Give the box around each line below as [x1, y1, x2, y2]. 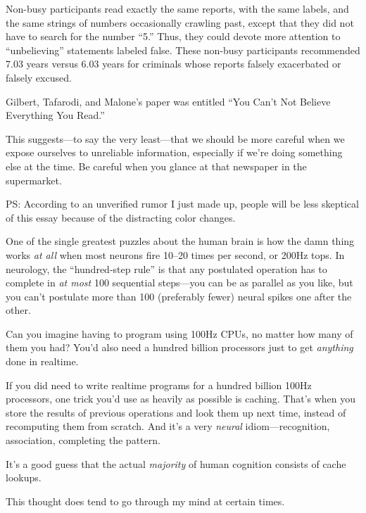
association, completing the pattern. [6, 433, 160, 448]
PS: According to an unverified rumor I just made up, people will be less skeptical [6, 196, 359, 211]
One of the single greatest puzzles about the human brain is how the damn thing [6, 234, 355, 248]
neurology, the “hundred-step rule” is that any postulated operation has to [6, 261, 327, 276]
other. [6, 303, 31, 317]
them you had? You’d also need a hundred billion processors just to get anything [6, 340, 353, 355]
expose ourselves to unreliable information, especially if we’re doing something [6, 145, 343, 160]
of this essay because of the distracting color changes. [6, 210, 236, 224]
